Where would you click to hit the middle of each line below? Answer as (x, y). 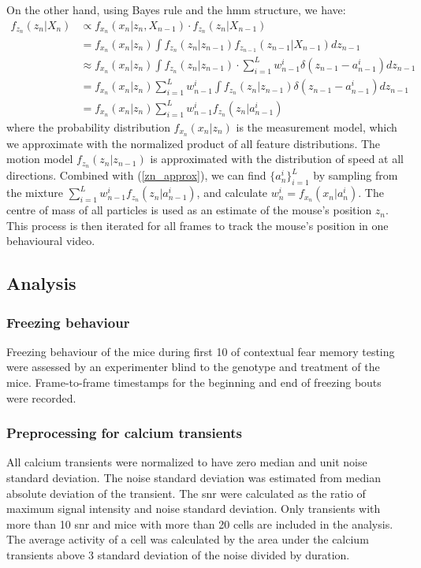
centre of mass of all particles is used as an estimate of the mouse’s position (189, 210)
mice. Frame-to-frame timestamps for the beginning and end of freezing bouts (194, 382)
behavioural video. (51, 241)
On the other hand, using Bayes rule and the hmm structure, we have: (176, 9)
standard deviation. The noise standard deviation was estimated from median (194, 478)
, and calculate (232, 193)
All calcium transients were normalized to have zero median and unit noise (187, 462)
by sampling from (356, 175)
